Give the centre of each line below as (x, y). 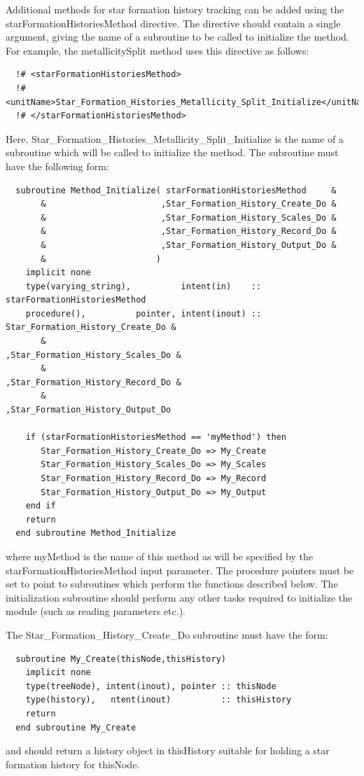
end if (41, 506)
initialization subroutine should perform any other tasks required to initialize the (179, 597)
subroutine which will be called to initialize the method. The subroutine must (172, 152)
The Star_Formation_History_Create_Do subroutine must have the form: (167, 634)
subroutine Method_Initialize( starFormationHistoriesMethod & (176, 190)
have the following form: (57, 166)
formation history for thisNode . (73, 764)
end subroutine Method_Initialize (96, 533)
